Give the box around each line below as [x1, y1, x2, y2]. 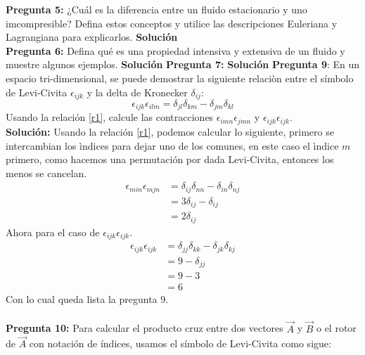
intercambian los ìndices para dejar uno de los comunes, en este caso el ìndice [6, 138, 339, 153]
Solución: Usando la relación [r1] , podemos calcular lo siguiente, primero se [6, 124, 334, 138]
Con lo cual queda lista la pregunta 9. [6, 292, 169, 306]
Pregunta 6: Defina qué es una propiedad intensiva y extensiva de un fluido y [6, 43, 345, 58]
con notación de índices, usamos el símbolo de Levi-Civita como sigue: [29, 336, 331, 351]
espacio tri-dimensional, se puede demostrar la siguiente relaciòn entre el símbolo [6, 70, 354, 85]
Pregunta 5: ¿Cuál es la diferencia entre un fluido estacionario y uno [6, 2, 307, 16]
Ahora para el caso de [6, 224, 100, 239]
